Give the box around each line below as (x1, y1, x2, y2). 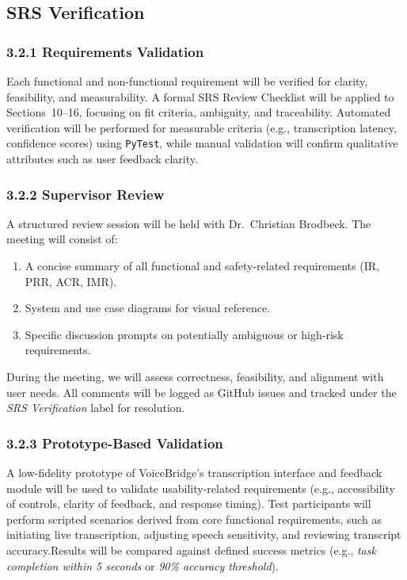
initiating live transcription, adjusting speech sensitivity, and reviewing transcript (6, 526, 401, 543)
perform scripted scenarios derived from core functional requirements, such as (6, 510, 382, 527)
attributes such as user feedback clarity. (6, 151, 198, 167)
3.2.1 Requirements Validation (6, 41, 204, 61)
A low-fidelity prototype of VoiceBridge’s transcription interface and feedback (6, 464, 382, 480)
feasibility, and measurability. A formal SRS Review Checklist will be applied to (6, 88, 394, 105)
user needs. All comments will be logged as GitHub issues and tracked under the (6, 383, 397, 400)
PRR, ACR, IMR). (25, 273, 117, 289)
